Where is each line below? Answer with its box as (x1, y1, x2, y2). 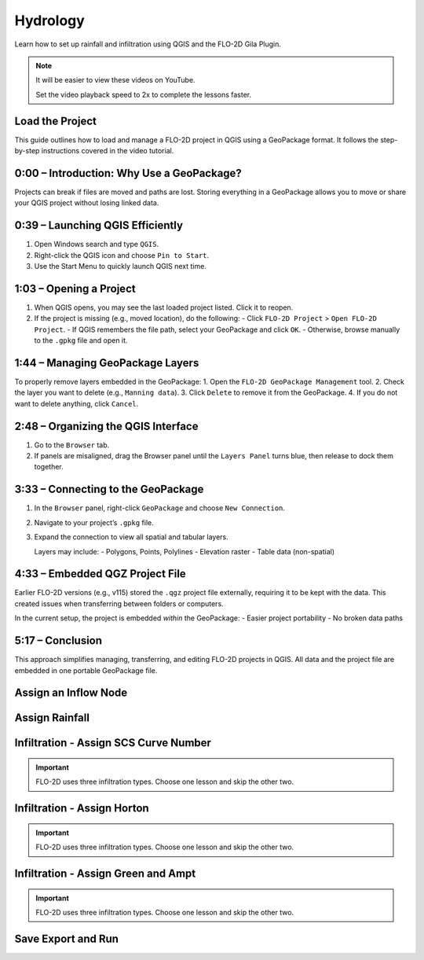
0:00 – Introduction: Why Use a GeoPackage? (14, 166, 243, 180)
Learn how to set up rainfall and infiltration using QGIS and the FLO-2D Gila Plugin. (14, 39, 282, 49)
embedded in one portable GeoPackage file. (14, 665, 158, 675)
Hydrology (14, 12, 86, 29)
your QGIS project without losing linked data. (14, 198, 159, 208)
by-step (14, 146, 40, 156)
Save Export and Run (14, 932, 119, 945)
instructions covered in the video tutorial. (41, 146, 174, 156)
